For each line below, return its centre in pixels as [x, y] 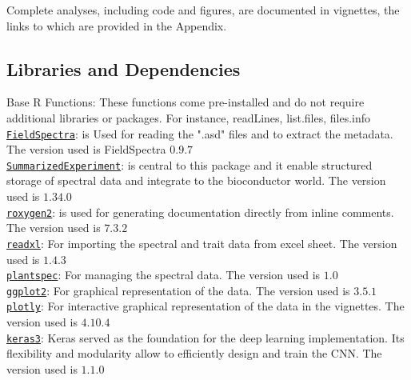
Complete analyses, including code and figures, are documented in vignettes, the [203, 10]
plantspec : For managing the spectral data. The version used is [164, 275]
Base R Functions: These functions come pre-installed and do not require [186, 102]
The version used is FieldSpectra [86, 149]
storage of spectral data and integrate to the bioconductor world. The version [196, 180]
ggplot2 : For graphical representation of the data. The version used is [178, 290]
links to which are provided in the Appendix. [117, 25]
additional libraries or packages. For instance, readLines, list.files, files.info [188, 117]
